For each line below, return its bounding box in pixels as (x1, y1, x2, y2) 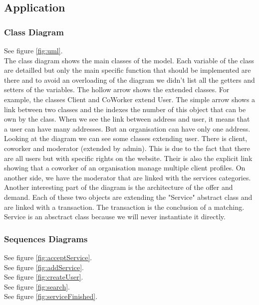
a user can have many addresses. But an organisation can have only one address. (4, 123, 251, 134)
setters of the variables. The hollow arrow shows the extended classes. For (4, 84, 230, 95)
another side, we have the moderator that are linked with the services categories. (4, 172, 251, 182)
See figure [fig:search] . (4, 281, 70, 292)
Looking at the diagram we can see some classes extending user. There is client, (4, 133, 248, 144)
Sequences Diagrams (4, 232, 88, 245)
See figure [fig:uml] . (4, 45, 63, 55)
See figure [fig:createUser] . (4, 272, 83, 282)
